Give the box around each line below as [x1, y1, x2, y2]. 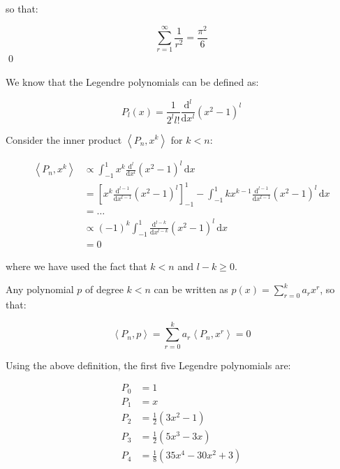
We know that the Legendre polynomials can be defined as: [6, 75, 259, 89]
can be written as [154, 282, 228, 297]
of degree [85, 282, 124, 297]
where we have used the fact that [6, 258, 147, 273]
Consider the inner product [6, 132, 122, 147]
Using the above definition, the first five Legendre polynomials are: [6, 357, 291, 372]
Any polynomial [6, 282, 74, 297]
